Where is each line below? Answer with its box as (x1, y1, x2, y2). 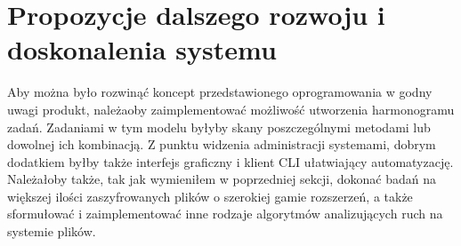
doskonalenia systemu (7, 31, 277, 67)
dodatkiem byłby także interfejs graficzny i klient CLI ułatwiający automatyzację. (7, 152, 454, 171)
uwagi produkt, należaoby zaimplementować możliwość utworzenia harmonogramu (7, 99, 455, 118)
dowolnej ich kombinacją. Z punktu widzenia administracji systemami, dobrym (7, 135, 436, 154)
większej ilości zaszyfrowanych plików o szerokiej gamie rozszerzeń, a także (7, 186, 413, 205)
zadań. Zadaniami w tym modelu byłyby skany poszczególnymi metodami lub (7, 117, 431, 136)
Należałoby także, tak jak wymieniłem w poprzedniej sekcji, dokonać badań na (7, 170, 437, 188)
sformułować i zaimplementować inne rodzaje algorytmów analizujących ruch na (7, 204, 443, 223)
